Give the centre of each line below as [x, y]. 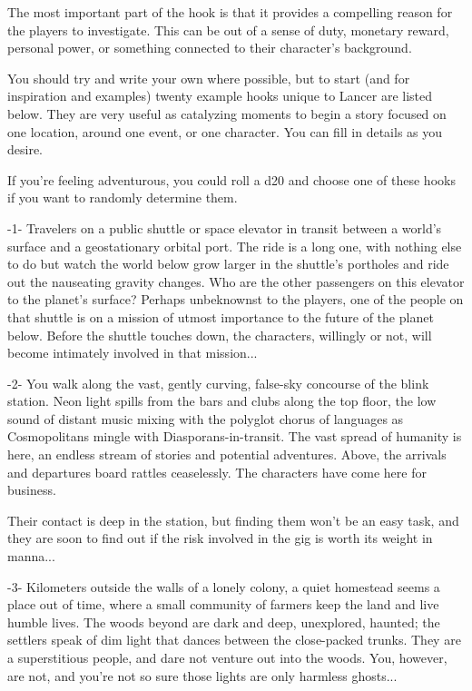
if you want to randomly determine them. [123, 197]
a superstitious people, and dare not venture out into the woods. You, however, [227, 657]
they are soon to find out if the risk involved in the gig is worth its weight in [220, 538]
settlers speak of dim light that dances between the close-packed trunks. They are [234, 640]
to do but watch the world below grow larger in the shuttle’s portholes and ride [228, 264]
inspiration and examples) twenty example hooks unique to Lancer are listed [220, 96]
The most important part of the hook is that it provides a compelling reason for [230, 12]
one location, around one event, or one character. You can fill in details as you [225, 131]
